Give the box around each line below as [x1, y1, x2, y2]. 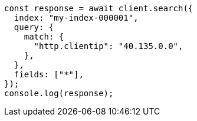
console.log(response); [4, 89, 114, 98]
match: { [24, 32, 64, 41]
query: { [14, 22, 54, 32]
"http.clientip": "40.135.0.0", [34, 41, 183, 51]
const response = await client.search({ [4, 4, 193, 13]
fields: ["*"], [14, 70, 84, 79]
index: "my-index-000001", [14, 13, 139, 22]
